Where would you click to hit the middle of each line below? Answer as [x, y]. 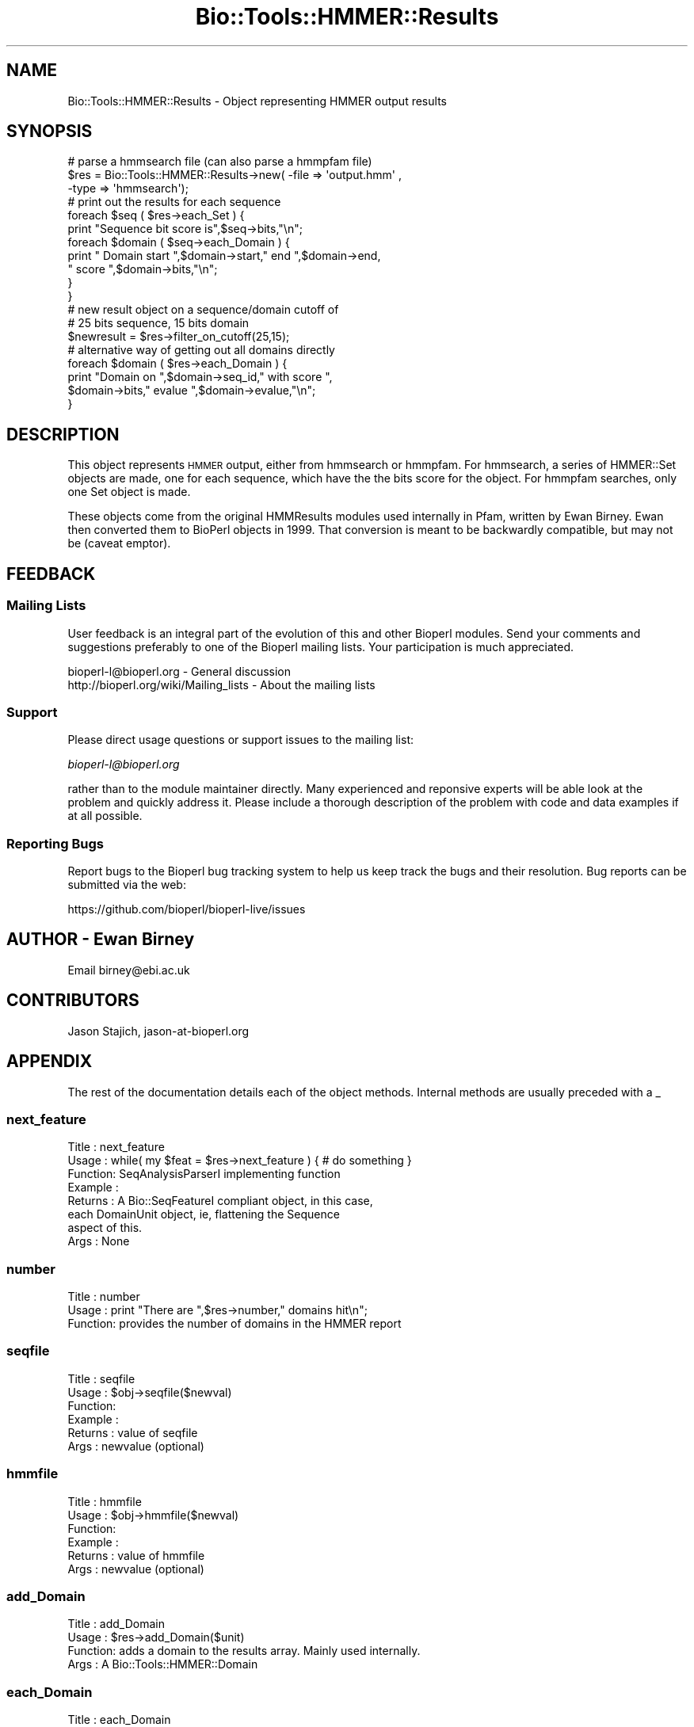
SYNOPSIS [50, 132]
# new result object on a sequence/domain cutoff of [203, 310]
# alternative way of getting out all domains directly [201, 350]
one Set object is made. [129, 492]
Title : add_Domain [116, 1624]
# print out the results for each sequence [174, 202]
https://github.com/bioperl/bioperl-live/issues [187, 909]
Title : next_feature [116, 1147]
